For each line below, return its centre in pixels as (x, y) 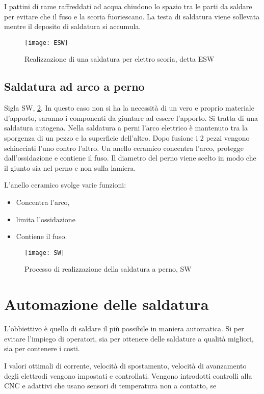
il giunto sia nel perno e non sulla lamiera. (70, 167)
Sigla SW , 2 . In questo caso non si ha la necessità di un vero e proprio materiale (129, 108)
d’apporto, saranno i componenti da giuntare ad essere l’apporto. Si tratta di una (131, 117)
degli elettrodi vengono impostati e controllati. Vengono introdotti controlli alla (128, 375)
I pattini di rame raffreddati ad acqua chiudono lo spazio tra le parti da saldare (128, 6)
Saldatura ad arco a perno (74, 86)
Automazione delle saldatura (107, 304)
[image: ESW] (46, 43)
